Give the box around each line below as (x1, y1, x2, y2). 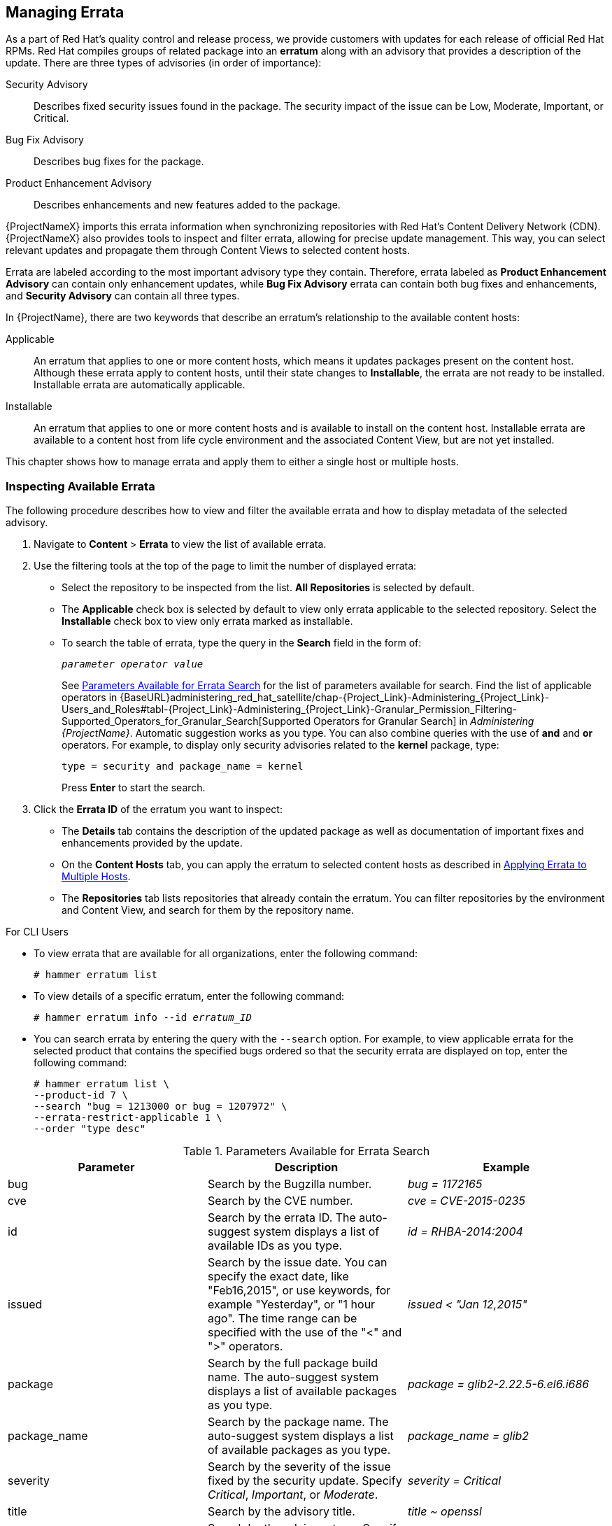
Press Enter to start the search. (62, 782, 206, 794)
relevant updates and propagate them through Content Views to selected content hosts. (6, 244, 410, 257)
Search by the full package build (207, 1356, 378, 1371)
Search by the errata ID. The (207, 1210, 356, 1225)
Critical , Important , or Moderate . (207, 1488, 378, 1502)
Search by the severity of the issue (207, 1460, 391, 1474)
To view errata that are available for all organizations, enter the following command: (34, 947, 418, 960)
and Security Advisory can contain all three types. (6, 290, 240, 302)
